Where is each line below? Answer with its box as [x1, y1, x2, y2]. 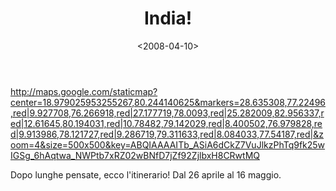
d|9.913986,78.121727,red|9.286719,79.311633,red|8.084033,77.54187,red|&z [10, 128, 324, 140]
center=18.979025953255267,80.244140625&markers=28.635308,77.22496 [10, 96, 327, 108]
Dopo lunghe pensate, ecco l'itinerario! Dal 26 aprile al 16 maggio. [10, 168, 282, 181]
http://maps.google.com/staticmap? [10, 85, 158, 97]
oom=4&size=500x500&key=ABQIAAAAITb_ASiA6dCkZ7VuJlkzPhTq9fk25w [10, 138, 326, 151]
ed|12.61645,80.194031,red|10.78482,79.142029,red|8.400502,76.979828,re [10, 117, 323, 129]
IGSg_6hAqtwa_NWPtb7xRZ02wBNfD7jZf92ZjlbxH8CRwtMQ [10, 149, 261, 161]
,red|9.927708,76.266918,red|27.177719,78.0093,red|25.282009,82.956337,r [10, 107, 325, 119]
